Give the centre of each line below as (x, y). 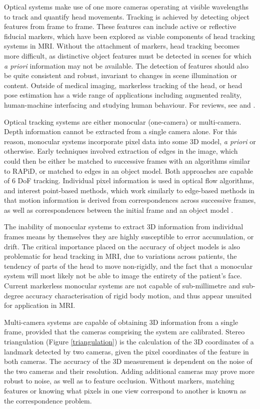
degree (14, 295)
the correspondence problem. (48, 400)
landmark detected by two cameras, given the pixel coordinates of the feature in (126, 351)
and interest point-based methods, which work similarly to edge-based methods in (129, 190)
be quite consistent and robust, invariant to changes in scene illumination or (121, 75)
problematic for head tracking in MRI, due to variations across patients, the (120, 256)
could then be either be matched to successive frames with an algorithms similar (127, 160)
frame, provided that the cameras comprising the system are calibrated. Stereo (124, 332)
